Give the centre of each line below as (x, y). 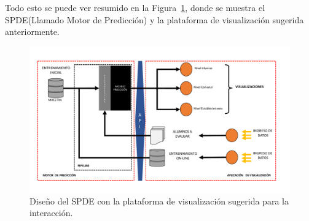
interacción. (51, 213)
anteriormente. (32, 32)
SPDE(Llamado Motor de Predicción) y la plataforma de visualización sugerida (154, 19)
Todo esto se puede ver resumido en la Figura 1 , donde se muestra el (135, 7)
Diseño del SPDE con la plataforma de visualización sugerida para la (159, 200)
